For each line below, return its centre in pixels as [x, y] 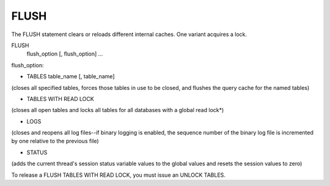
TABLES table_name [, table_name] [71, 76]
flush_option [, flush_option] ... [65, 54]
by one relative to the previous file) [55, 141]
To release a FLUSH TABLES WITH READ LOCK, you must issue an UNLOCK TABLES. [119, 175]
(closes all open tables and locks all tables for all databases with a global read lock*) [118, 110]
